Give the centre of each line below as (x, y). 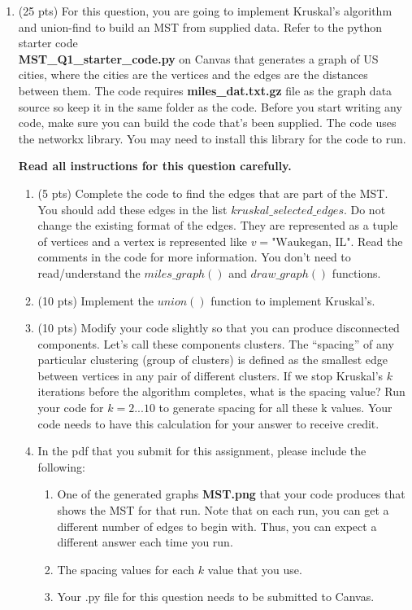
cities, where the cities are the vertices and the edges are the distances (193, 75)
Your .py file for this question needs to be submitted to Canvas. (216, 597)
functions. (356, 272)
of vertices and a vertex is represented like (142, 241)
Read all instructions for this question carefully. (155, 166)
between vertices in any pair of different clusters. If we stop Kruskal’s (210, 375)
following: (61, 466)
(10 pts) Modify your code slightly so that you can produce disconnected (219, 328)
